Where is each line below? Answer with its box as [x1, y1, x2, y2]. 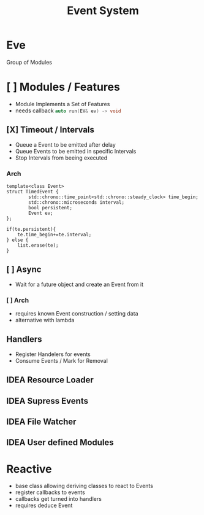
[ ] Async [6, 265, 42, 275]
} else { [6, 237, 29, 243]
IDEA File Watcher [6, 417, 77, 427]
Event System [67, 4, 139, 18]
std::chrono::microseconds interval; [28, 199, 124, 206]
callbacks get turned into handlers [15, 495, 102, 503]
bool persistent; [28, 204, 72, 211]
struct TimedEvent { [6, 188, 59, 195]
